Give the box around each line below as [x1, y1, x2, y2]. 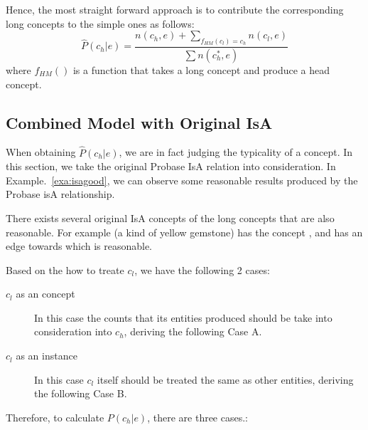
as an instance [16, 348, 77, 363]
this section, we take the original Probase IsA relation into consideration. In [6, 159, 336, 174]
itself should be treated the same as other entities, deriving [97, 372, 354, 387]
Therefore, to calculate [6, 409, 104, 424]
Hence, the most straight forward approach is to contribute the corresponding [6, 2, 344, 16]
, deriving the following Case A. [124, 324, 262, 339]
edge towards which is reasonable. [6, 238, 153, 253]
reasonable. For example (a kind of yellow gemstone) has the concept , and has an [6, 224, 363, 239]
